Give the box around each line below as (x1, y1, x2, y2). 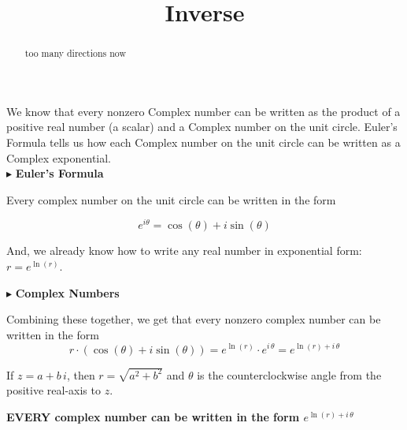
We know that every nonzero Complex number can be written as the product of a (6, 103, 401, 119)
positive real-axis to (6, 382, 101, 398)
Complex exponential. (6, 149, 112, 166)
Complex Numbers (15, 284, 120, 301)
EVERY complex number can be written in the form (6, 408, 300, 424)
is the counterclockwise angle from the (197, 366, 382, 383)
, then (66, 366, 95, 383)
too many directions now (24, 47, 127, 60)
